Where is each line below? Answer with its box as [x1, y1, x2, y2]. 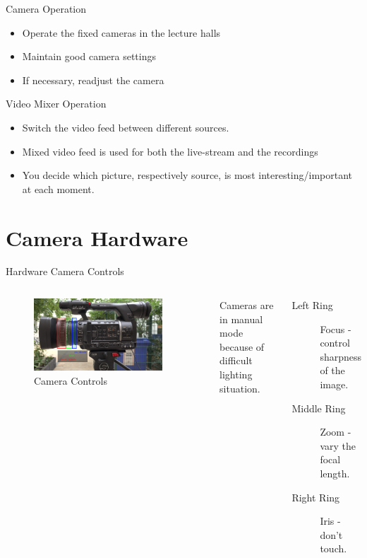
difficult [219, 353, 253, 368]
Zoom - [320, 424, 351, 439]
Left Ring [291, 298, 333, 313]
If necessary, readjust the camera [22, 72, 164, 87]
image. [320, 377, 349, 392]
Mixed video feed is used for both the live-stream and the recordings [22, 144, 318, 158]
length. [320, 466, 350, 480]
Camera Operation [6, 1, 87, 16]
